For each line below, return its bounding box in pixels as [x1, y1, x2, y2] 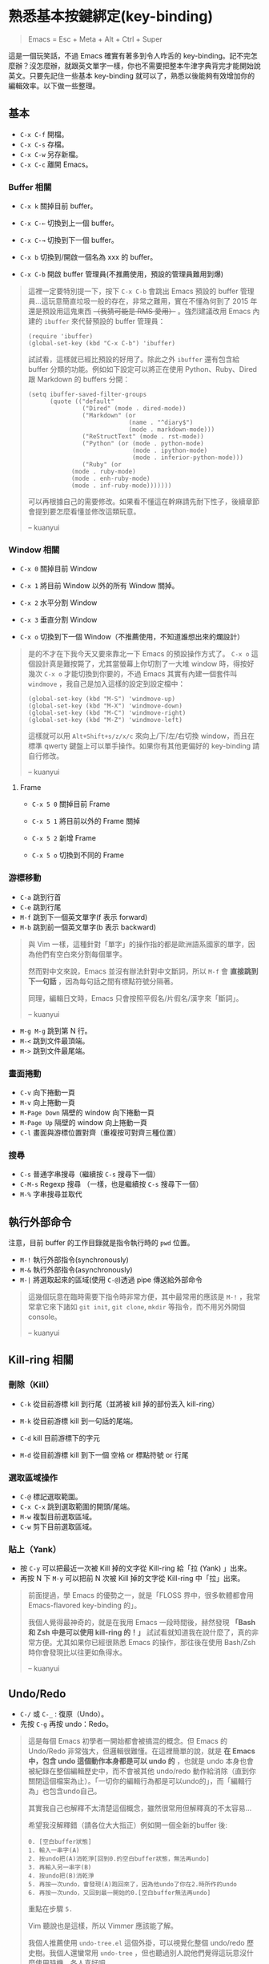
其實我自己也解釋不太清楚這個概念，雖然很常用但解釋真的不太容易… [27, 1804, 252, 1813]
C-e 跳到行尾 [19, 902, 62, 912]
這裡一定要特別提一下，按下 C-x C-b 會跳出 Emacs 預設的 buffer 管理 [27, 286, 255, 296]
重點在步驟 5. [27, 1904, 74, 1914]
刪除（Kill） [8, 1379, 54, 1390]
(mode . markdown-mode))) [128, 425, 215, 434]
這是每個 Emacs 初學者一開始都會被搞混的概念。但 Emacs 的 [27, 1736, 228, 1746]
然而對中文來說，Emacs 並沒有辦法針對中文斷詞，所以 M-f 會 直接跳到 [27, 966, 259, 976]
